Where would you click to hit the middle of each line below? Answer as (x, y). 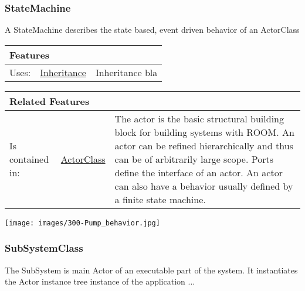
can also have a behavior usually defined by (204, 186)
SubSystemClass (44, 248)
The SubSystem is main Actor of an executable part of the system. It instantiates (151, 270)
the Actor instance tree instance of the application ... (100, 281)
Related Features (50, 101)
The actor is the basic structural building (199, 118)
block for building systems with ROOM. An (204, 132)
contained (29, 159)
